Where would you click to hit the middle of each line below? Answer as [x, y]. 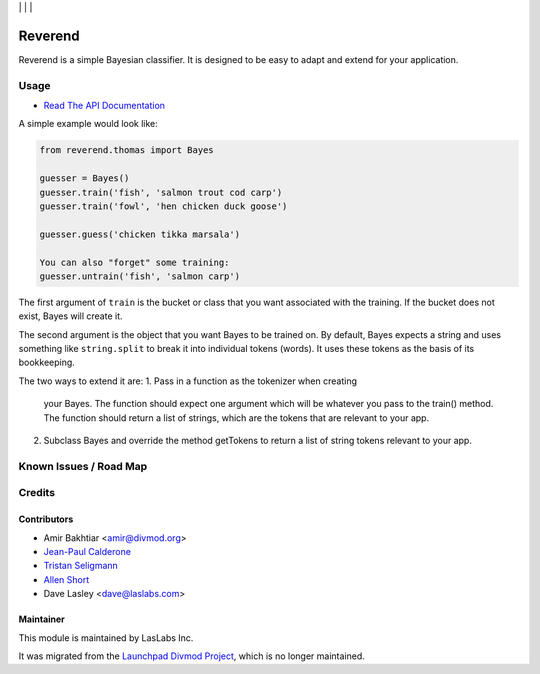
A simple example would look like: [88, 124]
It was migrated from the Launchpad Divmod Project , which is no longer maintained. [191, 656]
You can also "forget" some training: [134, 262]
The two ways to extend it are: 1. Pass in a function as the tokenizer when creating [188, 381]
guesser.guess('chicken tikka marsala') [139, 234]
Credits [36, 493]
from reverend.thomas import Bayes [126, 150]
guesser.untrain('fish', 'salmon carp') [139, 276]
